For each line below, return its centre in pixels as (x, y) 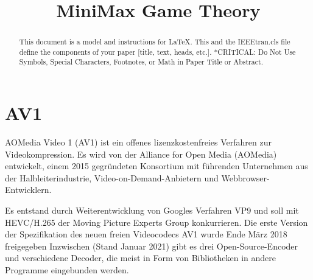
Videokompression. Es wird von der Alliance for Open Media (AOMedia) (141, 154)
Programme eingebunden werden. (67, 270)
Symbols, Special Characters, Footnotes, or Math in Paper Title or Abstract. (141, 62)
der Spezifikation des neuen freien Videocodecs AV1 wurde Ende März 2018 (146, 234)
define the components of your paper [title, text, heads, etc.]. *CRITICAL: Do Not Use (157, 51)
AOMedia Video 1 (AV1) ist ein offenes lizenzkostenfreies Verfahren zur (138, 142)
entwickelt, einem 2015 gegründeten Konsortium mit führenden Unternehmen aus (156, 166)
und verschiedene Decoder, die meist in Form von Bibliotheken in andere (141, 258)
